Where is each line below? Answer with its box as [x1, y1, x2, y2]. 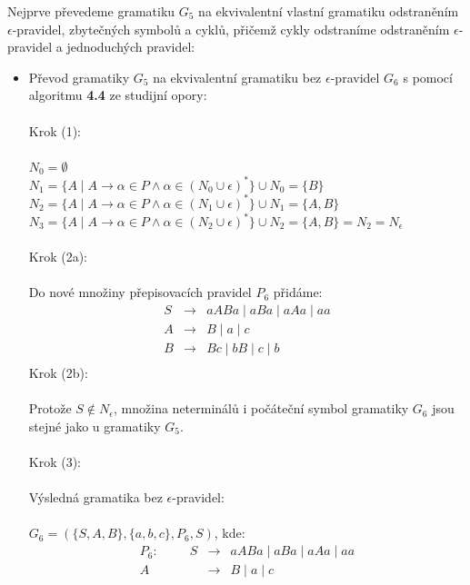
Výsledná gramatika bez [28, 488, 163, 507]
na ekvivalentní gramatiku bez [153, 67, 322, 86]
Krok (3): [28, 452, 82, 471]
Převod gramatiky [28, 67, 130, 86]
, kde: [214, 523, 245, 542]
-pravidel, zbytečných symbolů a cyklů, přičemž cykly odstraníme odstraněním [12, 19, 450, 38]
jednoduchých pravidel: [66, 37, 195, 56]
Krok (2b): [28, 363, 88, 382]
